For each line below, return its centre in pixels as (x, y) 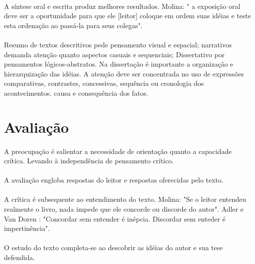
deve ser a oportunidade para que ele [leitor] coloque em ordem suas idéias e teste (127, 16)
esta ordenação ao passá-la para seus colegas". (73, 25)
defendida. (20, 257)
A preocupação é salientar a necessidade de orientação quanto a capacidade (118, 151)
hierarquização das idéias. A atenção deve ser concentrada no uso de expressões (124, 73)
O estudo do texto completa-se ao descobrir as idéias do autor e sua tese (113, 247)
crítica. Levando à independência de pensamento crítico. (89, 161)
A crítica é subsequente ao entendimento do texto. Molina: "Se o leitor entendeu (125, 199)
